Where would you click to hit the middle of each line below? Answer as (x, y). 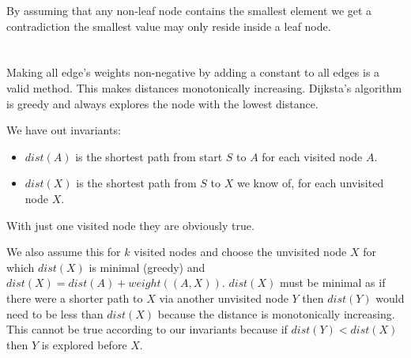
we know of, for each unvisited (310, 183)
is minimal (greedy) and (147, 267)
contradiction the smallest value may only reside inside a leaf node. (169, 26)
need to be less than (55, 313)
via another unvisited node (224, 298)
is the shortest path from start (149, 156)
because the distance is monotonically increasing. (276, 313)
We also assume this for (64, 252)
